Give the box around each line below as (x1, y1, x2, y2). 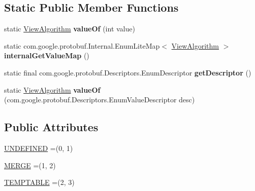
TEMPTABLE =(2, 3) (4, 177, 75, 187)
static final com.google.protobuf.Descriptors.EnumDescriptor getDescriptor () (4, 67, 251, 78)
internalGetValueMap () (4, 50, 89, 61)
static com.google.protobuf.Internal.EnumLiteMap (4, 40, 160, 51)
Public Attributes (4, 119, 99, 135)
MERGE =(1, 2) (4, 160, 56, 170)
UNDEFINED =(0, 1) (4, 142, 73, 153)
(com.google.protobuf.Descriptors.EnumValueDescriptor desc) (4, 94, 195, 105)
